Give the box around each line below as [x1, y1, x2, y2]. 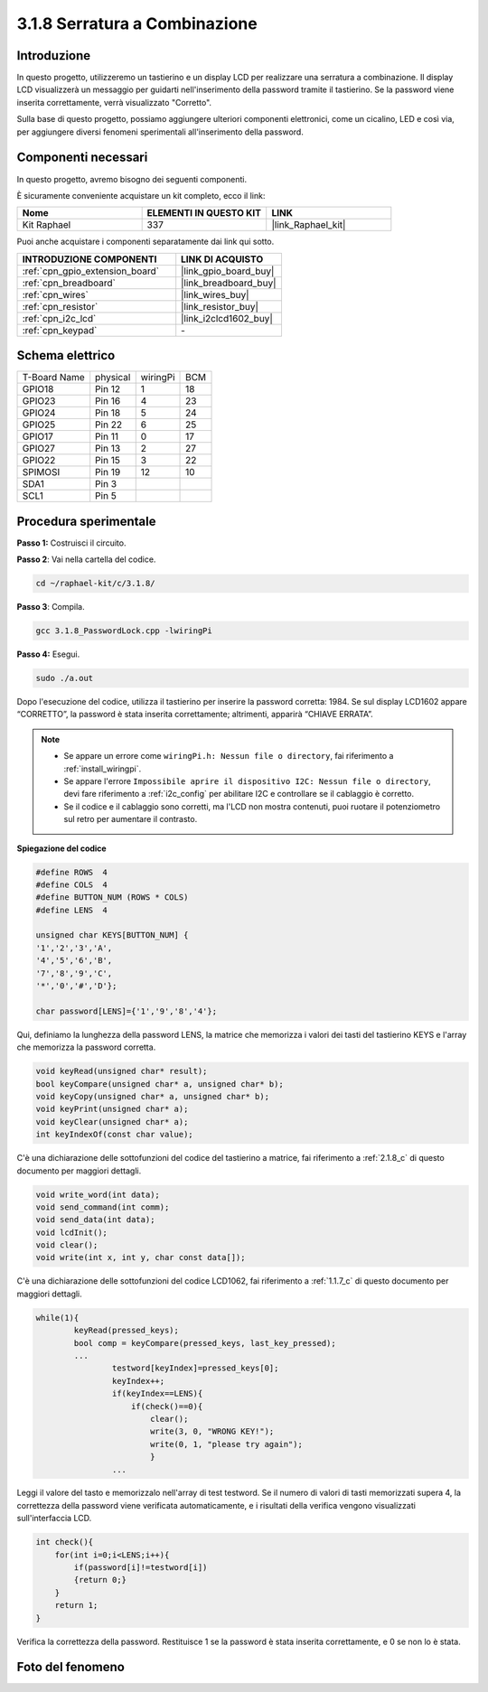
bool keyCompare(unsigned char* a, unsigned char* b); [35, 1079, 284, 1089]
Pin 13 [95, 443, 121, 455]
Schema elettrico [16, 348, 116, 363]
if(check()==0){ [131, 1401, 203, 1411]
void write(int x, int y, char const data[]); [35, 1252, 246, 1263]
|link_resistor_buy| [181, 300, 259, 313]
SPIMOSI [22, 466, 61, 479]
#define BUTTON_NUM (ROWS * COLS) [35, 893, 189, 902]
